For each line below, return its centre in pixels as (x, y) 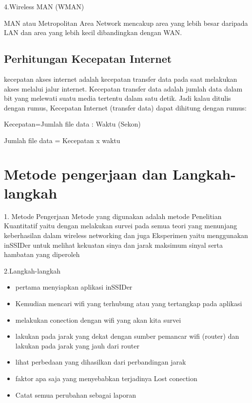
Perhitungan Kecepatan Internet (88, 59)
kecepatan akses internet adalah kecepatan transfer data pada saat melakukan (121, 79)
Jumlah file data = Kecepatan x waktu (62, 140)
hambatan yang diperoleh (42, 254)
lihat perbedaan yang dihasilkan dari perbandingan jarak (101, 362)
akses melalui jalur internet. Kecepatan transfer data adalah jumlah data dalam (123, 88)
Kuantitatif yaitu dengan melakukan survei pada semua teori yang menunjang (121, 226)
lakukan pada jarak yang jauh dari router (77, 345)
